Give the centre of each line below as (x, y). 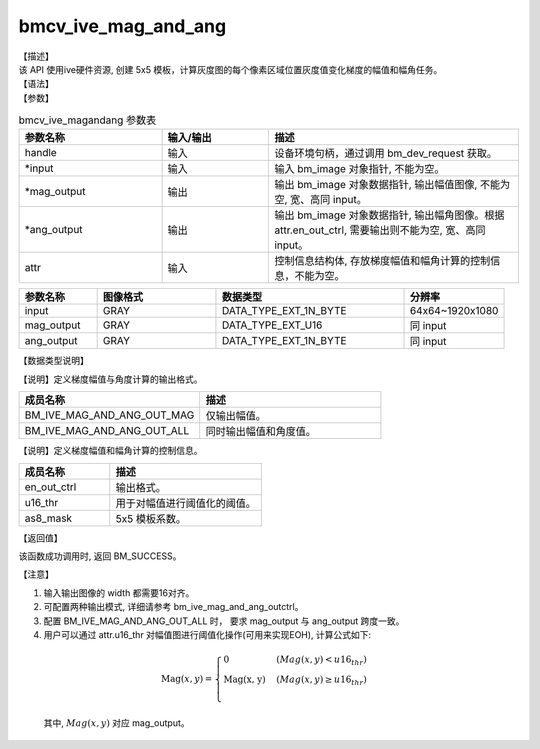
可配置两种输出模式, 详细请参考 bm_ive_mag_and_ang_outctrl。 (173, 607)
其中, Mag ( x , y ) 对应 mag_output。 (116, 723)
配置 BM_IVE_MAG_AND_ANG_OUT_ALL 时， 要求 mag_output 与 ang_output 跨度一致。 (224, 621)
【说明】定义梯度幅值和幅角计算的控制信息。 (110, 451)
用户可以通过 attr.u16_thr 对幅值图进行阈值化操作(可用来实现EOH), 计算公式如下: (207, 634)
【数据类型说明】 (53, 361)
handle (40, 153)
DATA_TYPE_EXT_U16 (272, 325)
